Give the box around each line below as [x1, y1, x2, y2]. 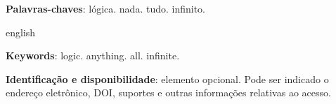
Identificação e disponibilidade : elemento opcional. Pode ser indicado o [6, 71, 329, 86]
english [6, 24, 36, 39]
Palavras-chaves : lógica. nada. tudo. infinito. [6, 1, 205, 15]
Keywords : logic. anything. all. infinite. [6, 48, 180, 63]
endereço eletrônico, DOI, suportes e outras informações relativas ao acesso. [6, 85, 331, 100]
